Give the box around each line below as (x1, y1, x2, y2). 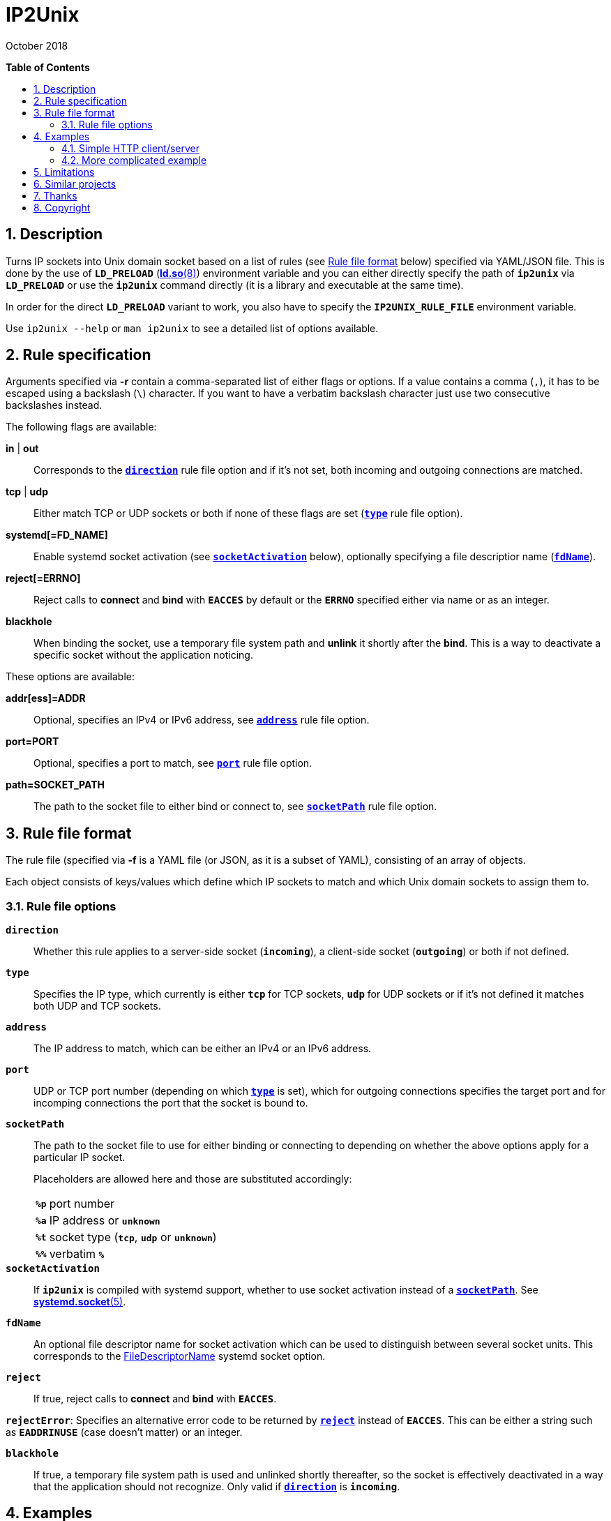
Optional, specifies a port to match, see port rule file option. (33, 757, 312, 770)
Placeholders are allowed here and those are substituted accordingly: (33, 1173, 352, 1185)
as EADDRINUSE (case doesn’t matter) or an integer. (6, 1426, 243, 1439)
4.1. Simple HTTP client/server (61, 142, 200, 154)
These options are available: (6, 670, 135, 683)
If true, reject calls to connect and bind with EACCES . (33, 1393, 277, 1405)
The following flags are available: (6, 421, 157, 433)
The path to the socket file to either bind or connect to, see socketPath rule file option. (33, 800, 437, 813)
